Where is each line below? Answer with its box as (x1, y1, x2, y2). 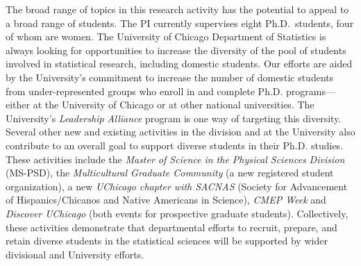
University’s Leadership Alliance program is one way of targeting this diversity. (6, 110, 342, 125)
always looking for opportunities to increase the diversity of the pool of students (6, 42, 346, 57)
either (6, 97, 31, 112)
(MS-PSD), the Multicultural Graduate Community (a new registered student (6, 165, 334, 180)
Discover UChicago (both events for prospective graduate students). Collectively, (6, 206, 349, 220)
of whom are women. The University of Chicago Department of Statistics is (6, 29, 326, 44)
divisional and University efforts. (6, 247, 144, 261)
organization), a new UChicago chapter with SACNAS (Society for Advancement (6, 178, 348, 193)
